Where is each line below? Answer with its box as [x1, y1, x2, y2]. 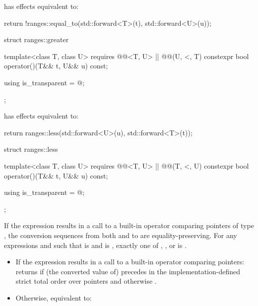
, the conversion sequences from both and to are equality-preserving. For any [4, 230, 237, 240]
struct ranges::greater [4, 34, 69, 45]
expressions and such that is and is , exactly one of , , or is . [4, 240, 187, 250]
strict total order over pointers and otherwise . [15, 276, 157, 286]
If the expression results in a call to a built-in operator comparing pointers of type [4, 220, 254, 231]
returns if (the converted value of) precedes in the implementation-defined [15, 266, 240, 276]
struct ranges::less [4, 144, 58, 154]
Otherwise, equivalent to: [15, 292, 92, 303]
